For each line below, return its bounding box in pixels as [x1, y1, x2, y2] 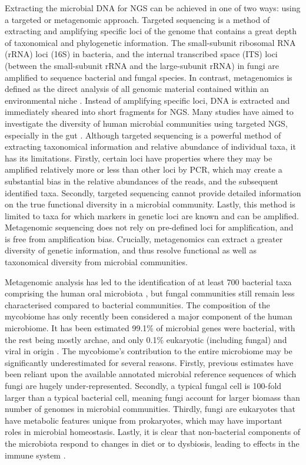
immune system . [5, 448, 66, 461]
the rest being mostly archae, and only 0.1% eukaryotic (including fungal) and [5, 333, 287, 345]
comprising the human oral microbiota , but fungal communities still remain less [5, 287, 295, 299]
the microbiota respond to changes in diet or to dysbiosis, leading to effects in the [5, 437, 300, 449]
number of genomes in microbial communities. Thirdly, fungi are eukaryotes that [5, 403, 295, 415]
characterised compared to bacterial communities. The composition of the [5, 298, 270, 311]
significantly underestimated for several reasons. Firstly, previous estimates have [5, 356, 294, 368]
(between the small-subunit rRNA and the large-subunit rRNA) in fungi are [5, 59, 279, 71]
